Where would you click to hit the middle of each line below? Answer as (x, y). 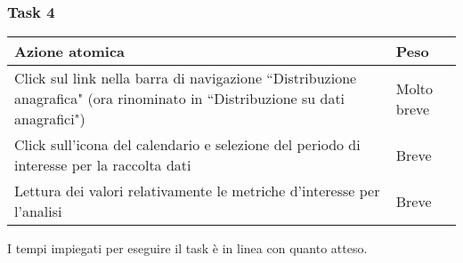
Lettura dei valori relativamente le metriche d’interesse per (197, 191)
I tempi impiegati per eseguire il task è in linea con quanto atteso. (187, 248)
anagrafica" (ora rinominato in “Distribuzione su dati (180, 99)
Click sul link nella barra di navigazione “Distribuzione (186, 78)
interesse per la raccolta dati (103, 165)
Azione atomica (70, 52)
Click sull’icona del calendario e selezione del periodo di (187, 145)
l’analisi (38, 211)
